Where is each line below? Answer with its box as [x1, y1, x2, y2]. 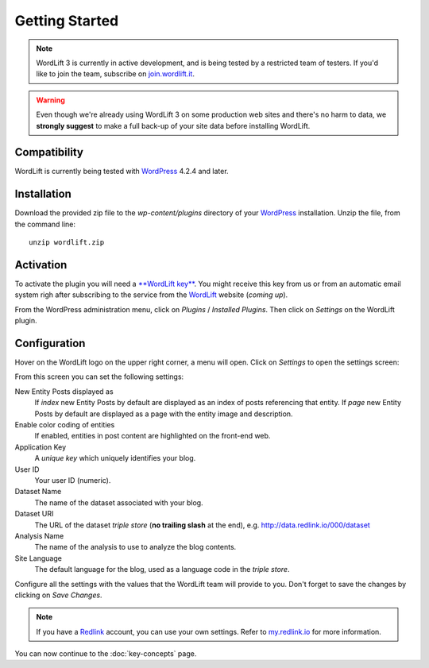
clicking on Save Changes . [14, 590, 102, 600]
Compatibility [14, 145, 83, 159]
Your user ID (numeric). [34, 475, 111, 485]
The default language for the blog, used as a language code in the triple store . [34, 565, 290, 574]
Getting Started [14, 12, 119, 29]
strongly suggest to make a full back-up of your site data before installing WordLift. [36, 121, 311, 130]
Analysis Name [14, 531, 64, 540]
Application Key [14, 442, 67, 452]
